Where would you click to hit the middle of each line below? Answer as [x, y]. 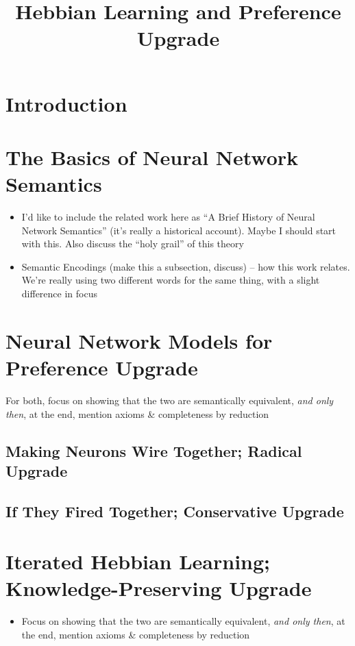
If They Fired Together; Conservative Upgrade [175, 511]
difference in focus [59, 294]
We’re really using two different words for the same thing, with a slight [171, 280]
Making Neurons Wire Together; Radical [154, 450]
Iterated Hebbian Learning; [138, 561]
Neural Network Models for [139, 340]
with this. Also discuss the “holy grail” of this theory [133, 244]
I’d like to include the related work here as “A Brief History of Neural [168, 217]
